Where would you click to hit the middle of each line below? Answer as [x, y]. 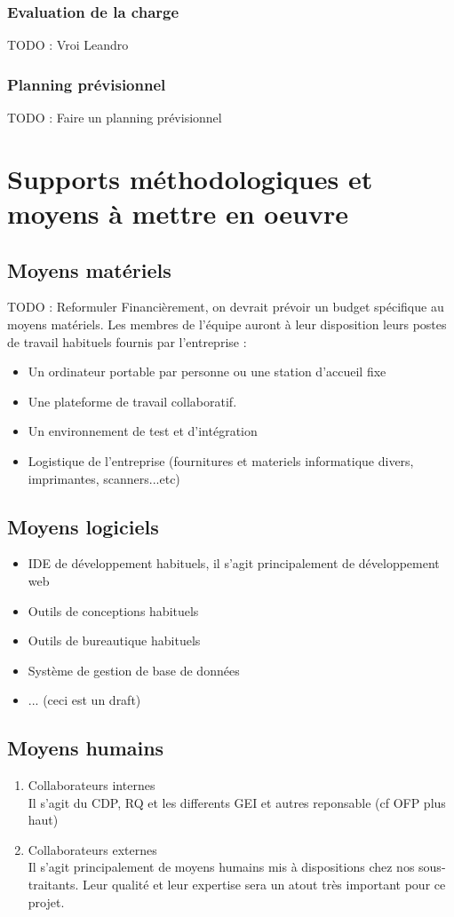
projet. [46, 901]
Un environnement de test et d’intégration [143, 431]
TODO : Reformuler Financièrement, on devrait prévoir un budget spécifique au [226, 307]
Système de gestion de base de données [134, 670]
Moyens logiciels [83, 526]
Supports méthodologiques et [190, 178]
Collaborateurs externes [92, 849]
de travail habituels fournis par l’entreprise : [127, 341]
